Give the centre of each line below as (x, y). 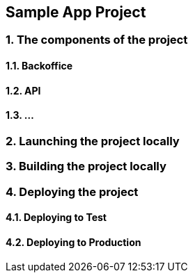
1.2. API (23, 90)
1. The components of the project (97, 40)
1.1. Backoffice (39, 66)
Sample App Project (76, 12)
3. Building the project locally (86, 166)
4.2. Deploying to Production (74, 242)
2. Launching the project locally (93, 141)
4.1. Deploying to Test (56, 218)
